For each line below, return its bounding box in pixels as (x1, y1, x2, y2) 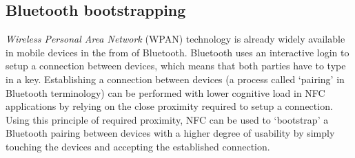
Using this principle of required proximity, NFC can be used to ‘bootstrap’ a (6, 112, 329, 126)
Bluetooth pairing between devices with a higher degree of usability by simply (6, 126, 335, 140)
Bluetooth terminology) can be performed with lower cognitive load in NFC (6, 85, 325, 100)
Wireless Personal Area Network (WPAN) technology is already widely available (6, 32, 345, 46)
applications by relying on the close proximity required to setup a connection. (6, 99, 333, 113)
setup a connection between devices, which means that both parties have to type (6, 58, 346, 73)
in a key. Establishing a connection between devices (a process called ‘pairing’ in (6, 71, 345, 86)
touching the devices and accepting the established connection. (6, 139, 270, 153)
